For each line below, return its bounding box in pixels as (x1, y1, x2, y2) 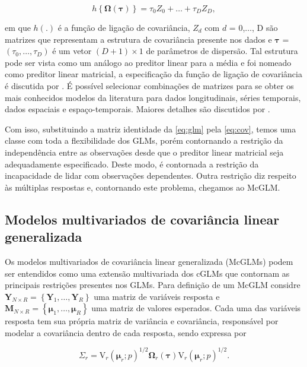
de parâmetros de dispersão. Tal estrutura (146, 45, 298, 57)
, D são (252, 21, 278, 33)
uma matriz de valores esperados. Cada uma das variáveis (91, 302, 301, 314)
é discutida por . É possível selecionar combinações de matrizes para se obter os (5, 79, 294, 91)
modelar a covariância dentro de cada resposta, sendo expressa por (5, 326, 247, 338)
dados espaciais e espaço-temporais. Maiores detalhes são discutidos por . (5, 103, 270, 115)
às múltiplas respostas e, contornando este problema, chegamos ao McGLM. (5, 181, 280, 193)
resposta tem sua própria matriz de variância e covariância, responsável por (5, 315, 279, 327)
